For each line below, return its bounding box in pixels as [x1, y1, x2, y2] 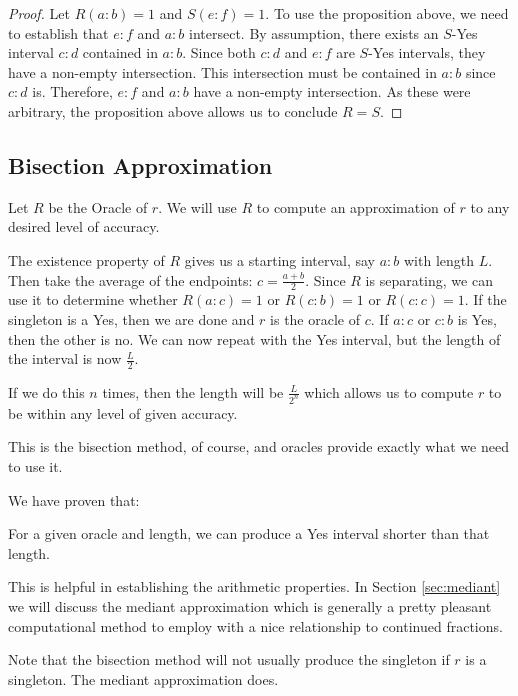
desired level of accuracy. [8, 216, 160, 237]
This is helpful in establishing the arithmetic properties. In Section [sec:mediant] [8, 576, 501, 597]
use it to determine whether [8, 289, 178, 310]
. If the [464, 289, 507, 310]
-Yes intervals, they [368, 42, 486, 63]
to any [470, 196, 510, 217]
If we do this [8, 381, 85, 402]
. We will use [158, 196, 237, 217]
